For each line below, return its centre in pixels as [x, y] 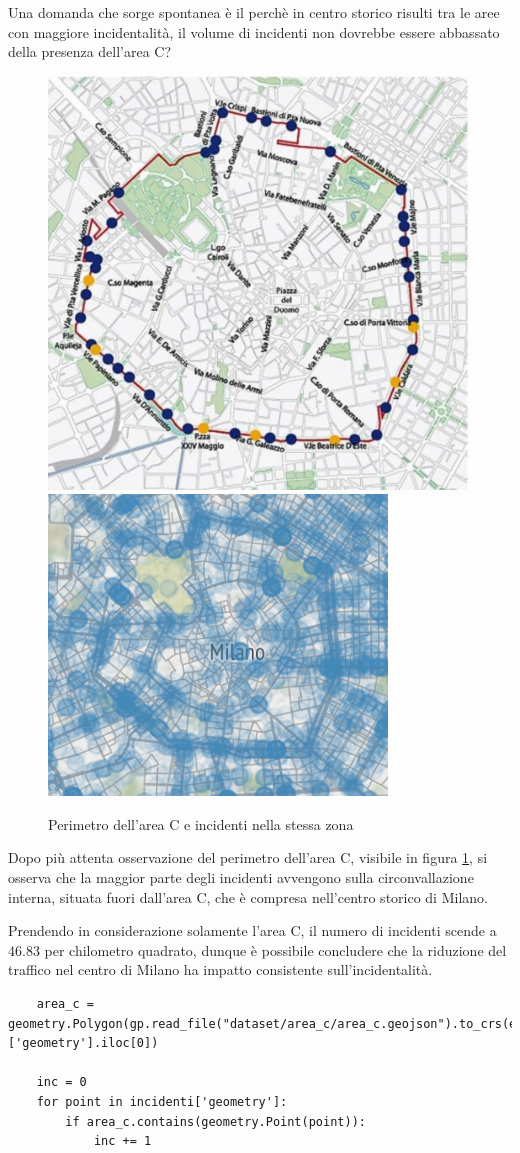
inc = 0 [61, 1082]
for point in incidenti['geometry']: [162, 1101]
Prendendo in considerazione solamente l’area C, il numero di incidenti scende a [252, 930]
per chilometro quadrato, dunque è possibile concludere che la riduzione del [275, 949]
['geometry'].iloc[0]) [83, 1043]
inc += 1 [122, 1141]
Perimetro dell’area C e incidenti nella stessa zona [201, 823]
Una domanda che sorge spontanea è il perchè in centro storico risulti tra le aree [254, 12]
